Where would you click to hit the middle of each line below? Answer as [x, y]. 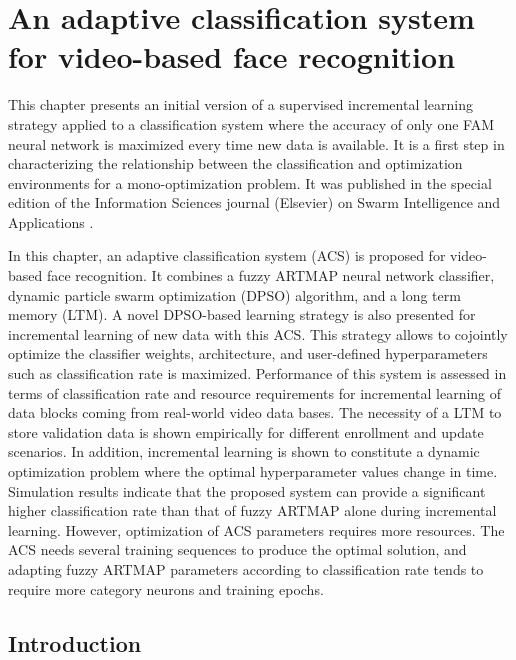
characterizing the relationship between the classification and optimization [235, 163]
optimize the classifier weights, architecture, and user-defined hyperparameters [248, 353]
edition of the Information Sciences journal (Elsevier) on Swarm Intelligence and [254, 202]
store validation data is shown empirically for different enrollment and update [246, 431]
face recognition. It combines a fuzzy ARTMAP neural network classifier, [270, 275]
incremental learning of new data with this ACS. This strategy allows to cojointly [258, 333]
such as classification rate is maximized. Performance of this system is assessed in [257, 373]
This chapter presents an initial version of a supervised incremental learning [241, 104]
